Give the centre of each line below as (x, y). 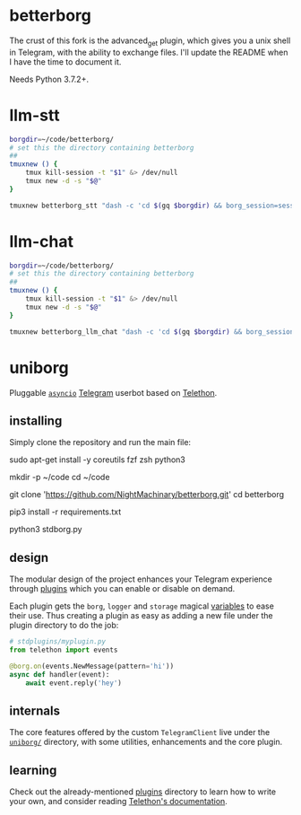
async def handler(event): (60, 674)
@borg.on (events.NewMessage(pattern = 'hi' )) (92, 666)
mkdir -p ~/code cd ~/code (60, 478)
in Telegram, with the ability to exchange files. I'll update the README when (149, 52)
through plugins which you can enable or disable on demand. (122, 589)
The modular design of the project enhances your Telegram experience (141, 579)
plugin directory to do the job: (64, 626)
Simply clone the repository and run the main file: (100, 443)
